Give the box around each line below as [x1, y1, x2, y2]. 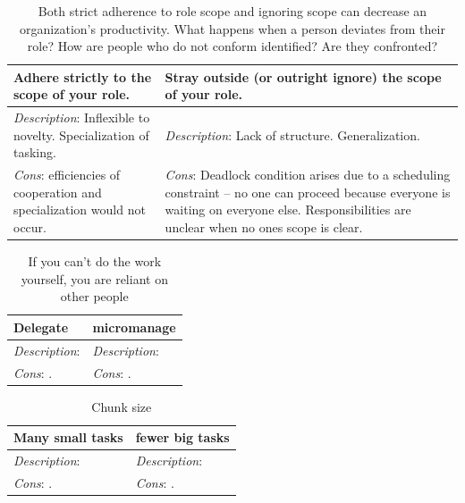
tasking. [13, 143, 56, 162]
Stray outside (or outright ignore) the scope [165, 67, 442, 86]
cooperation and [13, 182, 102, 201]
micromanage [92, 317, 176, 336]
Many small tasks [13, 428, 123, 447]
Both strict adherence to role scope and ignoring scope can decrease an [38, 2, 427, 20]
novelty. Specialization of [13, 125, 149, 144]
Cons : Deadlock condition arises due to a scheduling [165, 165, 451, 184]
